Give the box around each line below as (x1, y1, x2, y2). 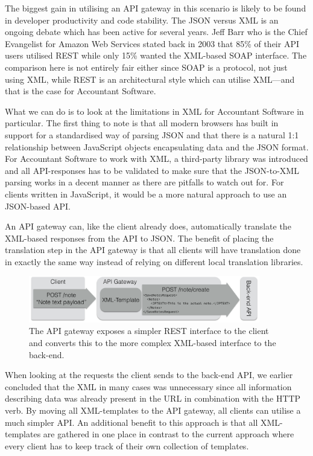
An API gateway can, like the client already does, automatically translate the (5, 220, 291, 233)
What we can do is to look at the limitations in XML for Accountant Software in (5, 104, 304, 117)
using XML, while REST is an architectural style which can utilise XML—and (5, 72, 295, 85)
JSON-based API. (5, 199, 71, 212)
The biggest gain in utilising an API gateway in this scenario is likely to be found (5, 2, 306, 14)
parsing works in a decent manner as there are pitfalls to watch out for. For (5, 176, 284, 188)
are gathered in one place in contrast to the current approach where (43, 428, 294, 440)
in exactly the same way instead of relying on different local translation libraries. (5, 255, 303, 268)
